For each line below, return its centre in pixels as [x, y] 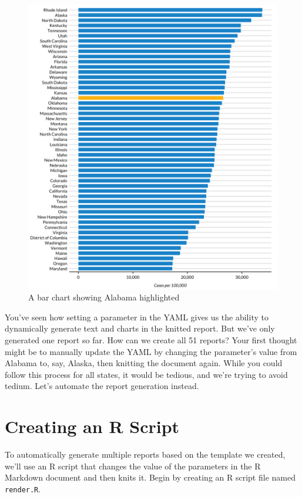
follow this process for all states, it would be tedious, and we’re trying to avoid [146, 374]
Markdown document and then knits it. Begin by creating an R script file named [150, 477]
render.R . [23, 488]
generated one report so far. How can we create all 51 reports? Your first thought [151, 339]
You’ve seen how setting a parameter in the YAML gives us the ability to [137, 317]
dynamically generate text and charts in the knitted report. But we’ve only [140, 328]
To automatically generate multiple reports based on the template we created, [145, 454]
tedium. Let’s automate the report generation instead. [102, 386]
